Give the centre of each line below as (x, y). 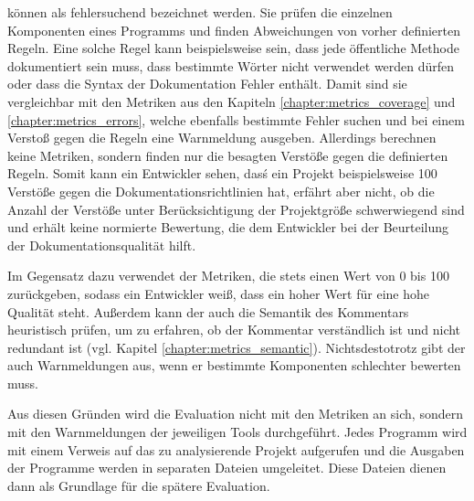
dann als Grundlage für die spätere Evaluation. (139, 485)
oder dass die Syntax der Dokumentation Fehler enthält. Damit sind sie (207, 84)
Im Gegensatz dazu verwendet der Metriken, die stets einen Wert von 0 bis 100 (228, 276)
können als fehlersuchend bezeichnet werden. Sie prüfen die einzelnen (200, 12)
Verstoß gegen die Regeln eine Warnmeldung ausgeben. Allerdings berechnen (222, 138)
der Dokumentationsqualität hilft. (102, 245)
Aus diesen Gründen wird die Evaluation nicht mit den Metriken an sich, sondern (235, 414)
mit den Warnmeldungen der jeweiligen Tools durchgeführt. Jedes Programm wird (237, 432)
